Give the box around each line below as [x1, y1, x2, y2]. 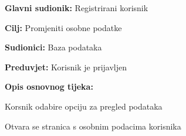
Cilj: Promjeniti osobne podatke [5, 21, 122, 33]
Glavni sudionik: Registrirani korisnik [5, 2, 148, 13]
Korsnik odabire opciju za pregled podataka [5, 100, 163, 112]
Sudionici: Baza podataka [5, 41, 102, 53]
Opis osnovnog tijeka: [5, 80, 93, 93]
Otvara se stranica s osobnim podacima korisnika [5, 120, 181, 132]
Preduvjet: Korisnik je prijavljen [5, 60, 127, 73]
